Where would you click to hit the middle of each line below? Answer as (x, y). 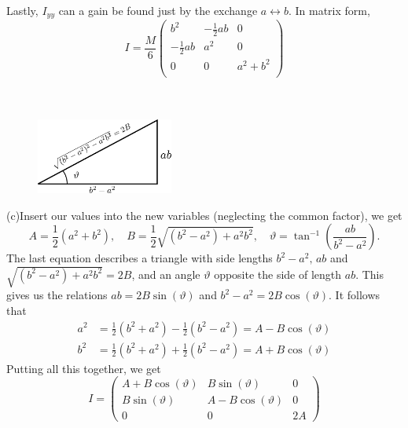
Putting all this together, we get (84, 368)
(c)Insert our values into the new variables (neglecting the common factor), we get (204, 215)
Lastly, (22, 10)
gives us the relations (57, 295)
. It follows (355, 295)
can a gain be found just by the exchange (158, 10)
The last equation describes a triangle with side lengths (140, 258)
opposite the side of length (278, 274)
